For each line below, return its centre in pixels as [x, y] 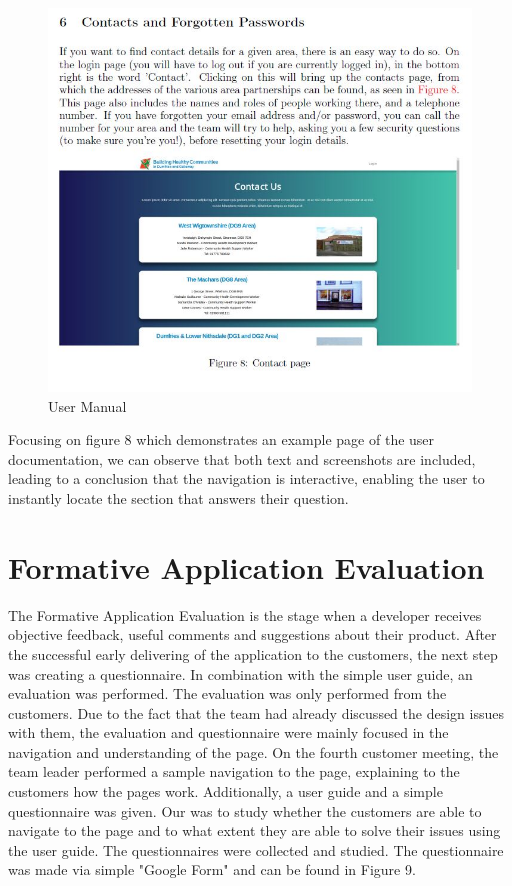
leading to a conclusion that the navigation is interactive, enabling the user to [246, 478]
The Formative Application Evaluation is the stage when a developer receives [245, 614]
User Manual [87, 405]
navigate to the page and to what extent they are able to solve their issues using [254, 830]
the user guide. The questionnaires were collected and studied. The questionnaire [256, 849]
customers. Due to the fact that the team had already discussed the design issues [256, 712]
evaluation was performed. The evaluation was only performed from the [227, 693]
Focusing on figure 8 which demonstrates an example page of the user [221, 439]
